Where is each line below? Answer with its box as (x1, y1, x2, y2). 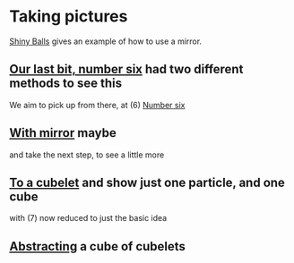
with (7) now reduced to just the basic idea (9, 213, 168, 224)
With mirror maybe (9, 125, 117, 140)
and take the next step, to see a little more (9, 149, 165, 160)
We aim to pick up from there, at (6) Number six (9, 99, 186, 110)
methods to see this (9, 76, 123, 91)
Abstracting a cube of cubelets (9, 239, 186, 254)
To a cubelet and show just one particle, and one (9, 174, 285, 190)
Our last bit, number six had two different (9, 62, 244, 77)
